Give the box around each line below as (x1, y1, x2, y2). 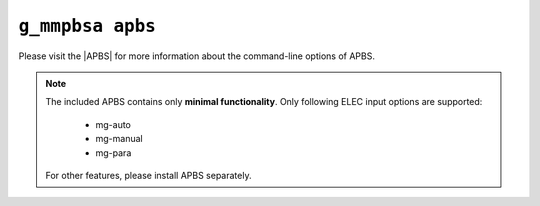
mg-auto (95, 118, 132, 130)
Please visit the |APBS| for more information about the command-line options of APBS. (18, 50, 375, 62)
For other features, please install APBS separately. (45, 169, 252, 181)
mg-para (95, 146, 132, 159)
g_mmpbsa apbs (18, 15, 157, 37)
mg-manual (95, 133, 144, 145)
